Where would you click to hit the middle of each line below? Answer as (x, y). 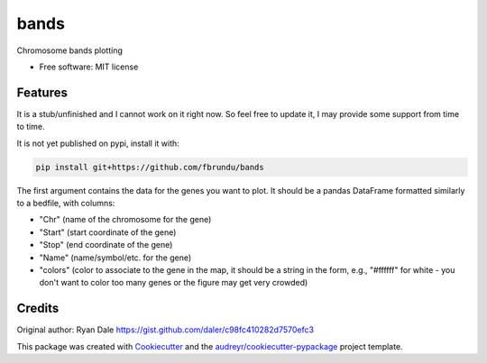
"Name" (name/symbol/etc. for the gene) (115, 258)
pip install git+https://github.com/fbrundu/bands (150, 167)
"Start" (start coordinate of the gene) (108, 232)
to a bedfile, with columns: (66, 203)
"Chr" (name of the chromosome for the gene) (125, 220)
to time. (31, 127)
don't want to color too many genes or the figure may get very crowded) (174, 283)
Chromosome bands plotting (70, 50)
